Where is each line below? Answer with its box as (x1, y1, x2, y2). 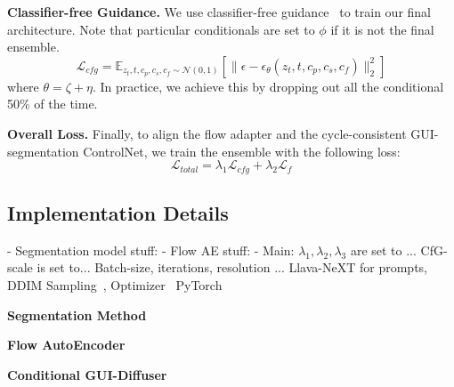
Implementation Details (7, 199, 229, 226)
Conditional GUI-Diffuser (7, 365, 167, 383)
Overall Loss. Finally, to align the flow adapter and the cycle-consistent (7, 124, 407, 142)
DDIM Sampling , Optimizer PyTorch (7, 276, 223, 294)
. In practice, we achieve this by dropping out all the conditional (92, 77, 444, 95)
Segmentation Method (7, 305, 147, 324)
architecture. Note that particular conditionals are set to (7, 20, 315, 38)
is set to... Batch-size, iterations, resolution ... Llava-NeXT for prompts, (36, 258, 427, 277)
